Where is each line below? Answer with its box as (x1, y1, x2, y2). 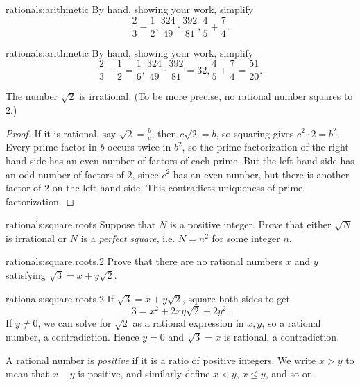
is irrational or (6, 230, 67, 245)
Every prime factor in (6, 139, 97, 154)
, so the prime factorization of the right (182, 139, 349, 154)
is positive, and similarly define (78, 366, 210, 381)
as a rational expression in (132, 316, 244, 330)
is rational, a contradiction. (223, 330, 340, 344)
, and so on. (265, 366, 316, 381)
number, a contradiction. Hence (6, 330, 139, 344)
